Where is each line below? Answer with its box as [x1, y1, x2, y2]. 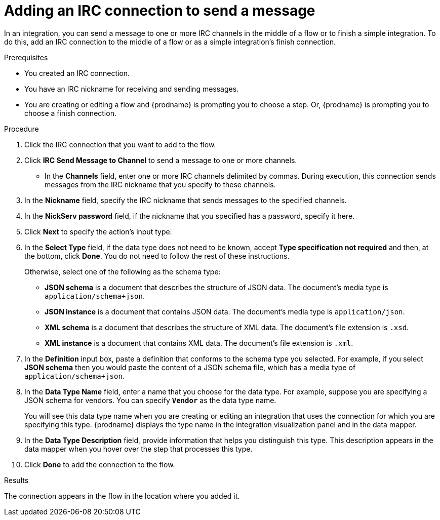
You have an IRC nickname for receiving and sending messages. [24, 84, 239, 93]
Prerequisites [4, 53, 48, 62]
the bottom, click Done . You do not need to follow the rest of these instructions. [24, 251, 290, 260]
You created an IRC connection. [24, 68, 130, 77]
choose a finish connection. [24, 108, 116, 117]
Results [4, 475, 29, 485]
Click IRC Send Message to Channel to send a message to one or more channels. [24, 155, 297, 165]
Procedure [4, 124, 39, 133]
